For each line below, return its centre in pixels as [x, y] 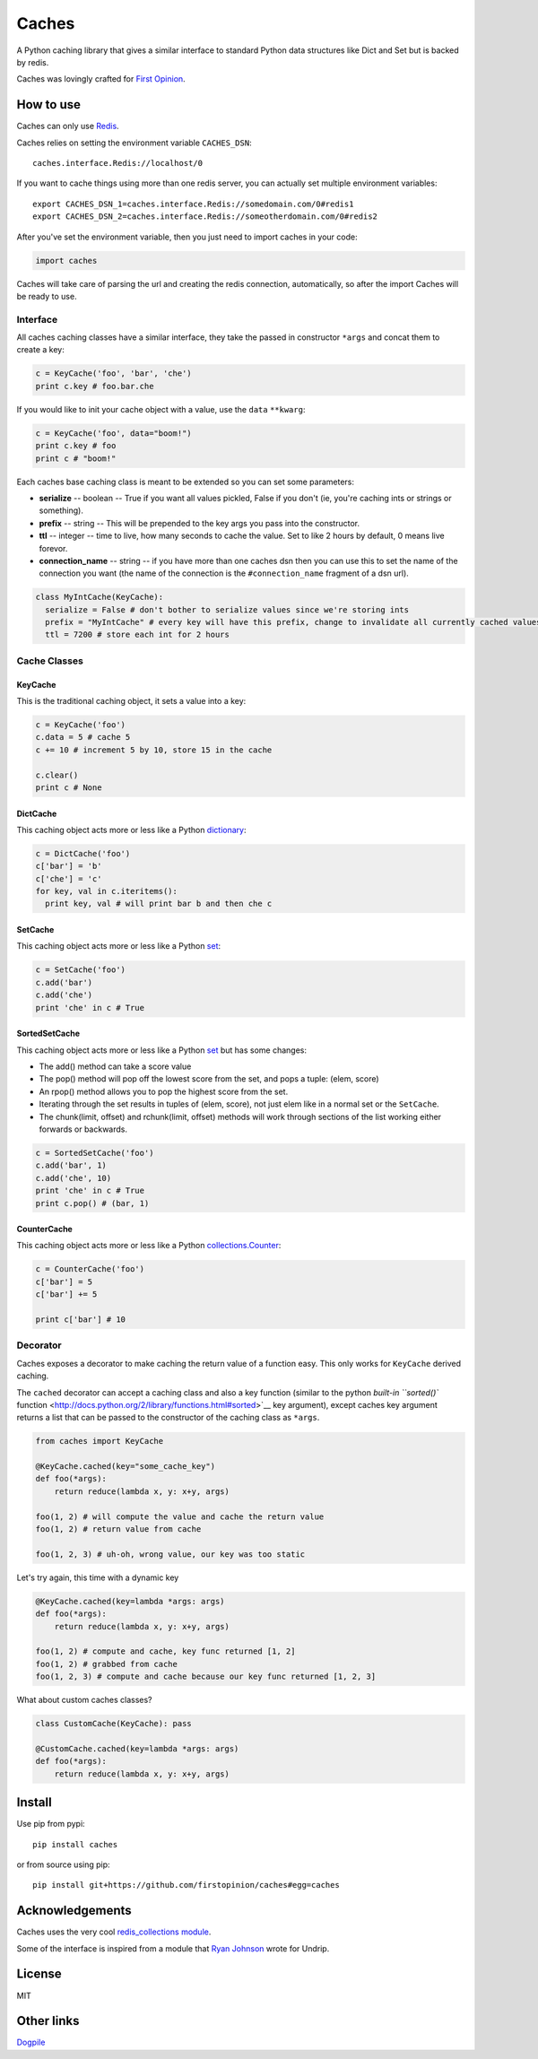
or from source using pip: [64, 1864]
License [39, 1974]
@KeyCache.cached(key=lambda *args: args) [130, 1601]
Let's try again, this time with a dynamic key [98, 1577]
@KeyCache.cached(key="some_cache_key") [125, 1467]
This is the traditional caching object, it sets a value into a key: [131, 701]
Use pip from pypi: [51, 1824]
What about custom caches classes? [84, 1700]
